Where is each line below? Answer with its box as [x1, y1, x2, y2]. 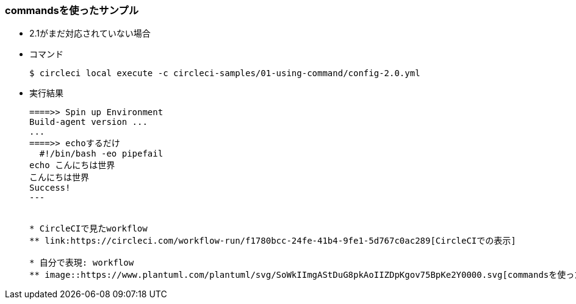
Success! [29, 183, 71, 193]
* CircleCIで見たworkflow [29, 224, 148, 234]
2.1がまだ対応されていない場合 [29, 28, 151, 39]
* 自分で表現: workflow [29, 258, 134, 268]
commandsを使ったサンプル [5, 4, 139, 16]
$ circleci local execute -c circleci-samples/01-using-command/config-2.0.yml [29, 68, 420, 79]
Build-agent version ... [29, 117, 148, 127]
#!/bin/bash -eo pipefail [39, 149, 164, 159]
